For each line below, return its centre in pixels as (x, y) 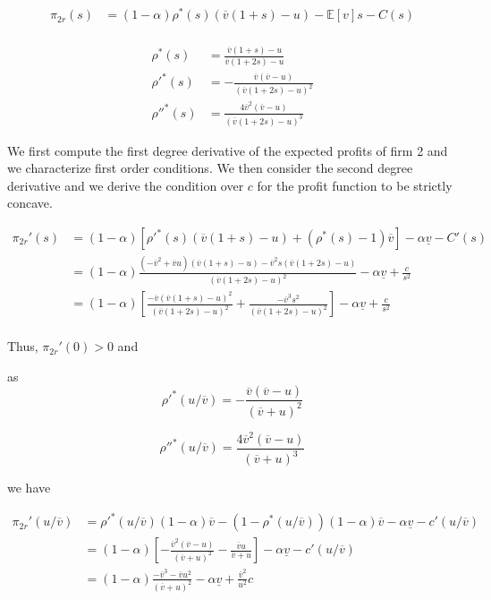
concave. (30, 203)
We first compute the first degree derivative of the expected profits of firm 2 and (228, 150)
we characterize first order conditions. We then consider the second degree (210, 168)
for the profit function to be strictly (355, 185)
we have (29, 488)
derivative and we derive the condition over (126, 185)
